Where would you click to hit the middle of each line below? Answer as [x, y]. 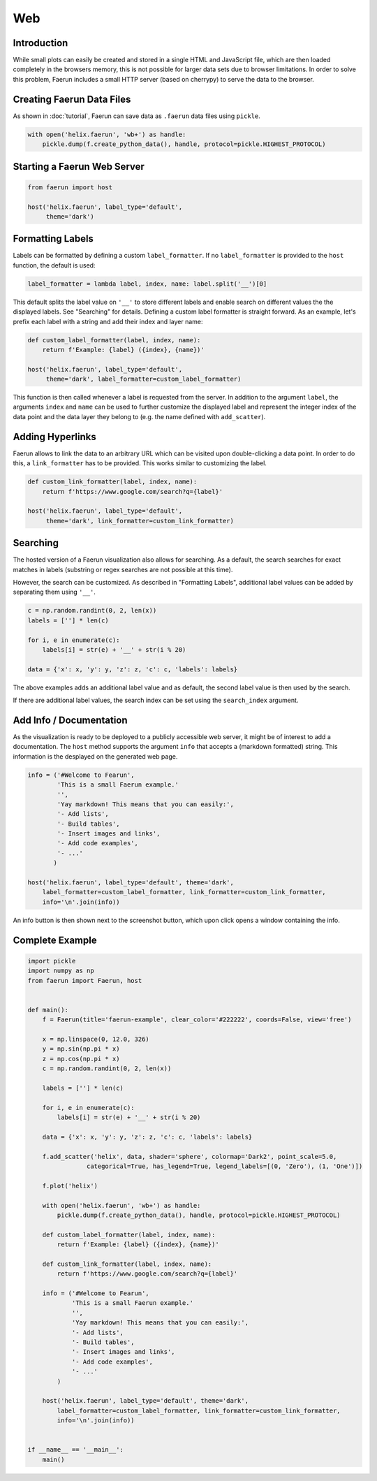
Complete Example [55, 940]
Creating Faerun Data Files [72, 99]
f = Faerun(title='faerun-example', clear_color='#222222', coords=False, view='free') [197, 1020]
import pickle [52, 961]
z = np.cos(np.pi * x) [81, 1059]
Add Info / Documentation [71, 720]
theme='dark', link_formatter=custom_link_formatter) [140, 521]
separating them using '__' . [54, 592]
